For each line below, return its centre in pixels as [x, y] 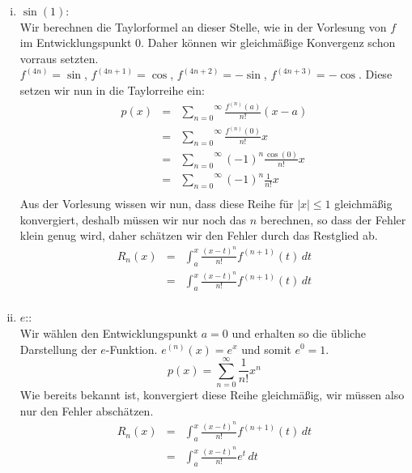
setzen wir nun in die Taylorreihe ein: [112, 89]
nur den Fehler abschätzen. [87, 410]
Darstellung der [58, 349]
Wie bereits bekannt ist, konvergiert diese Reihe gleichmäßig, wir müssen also [212, 395]
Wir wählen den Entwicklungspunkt [109, 332]
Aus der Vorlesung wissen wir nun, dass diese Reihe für [157, 204]
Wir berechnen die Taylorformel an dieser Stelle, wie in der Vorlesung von [203, 26]
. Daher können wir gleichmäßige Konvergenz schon [268, 43]
